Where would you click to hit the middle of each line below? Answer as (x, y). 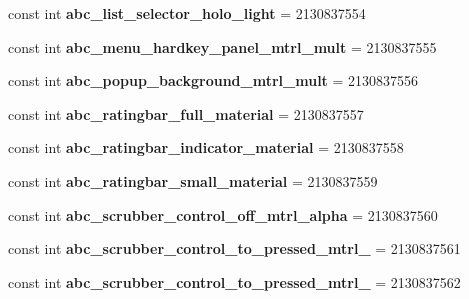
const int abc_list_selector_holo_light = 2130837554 (187, 13)
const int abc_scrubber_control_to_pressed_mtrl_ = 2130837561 (234, 248)
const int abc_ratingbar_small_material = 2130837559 (193, 180)
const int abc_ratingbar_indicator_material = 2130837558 (206, 147)
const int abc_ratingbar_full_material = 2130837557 (186, 113)
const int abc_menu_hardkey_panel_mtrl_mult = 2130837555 (222, 46)
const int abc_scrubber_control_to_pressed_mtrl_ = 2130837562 (234, 281)
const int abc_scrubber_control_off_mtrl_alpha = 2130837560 (223, 214)
